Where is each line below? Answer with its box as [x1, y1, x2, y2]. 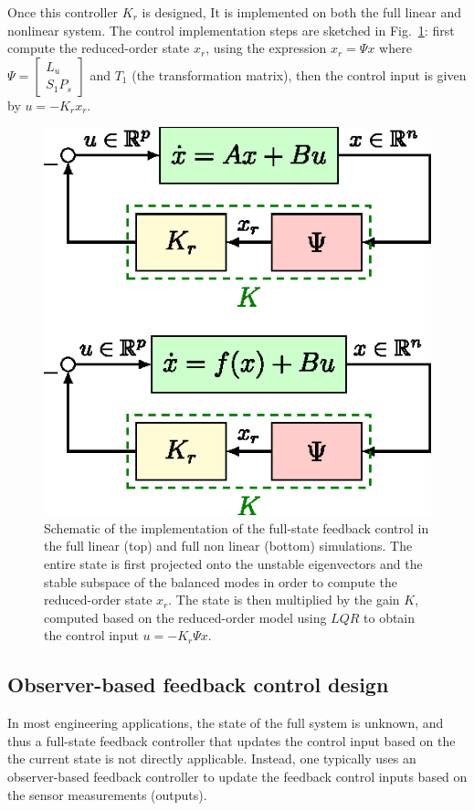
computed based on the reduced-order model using [44, 607, 327, 627]
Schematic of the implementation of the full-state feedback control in [44, 518, 429, 537]
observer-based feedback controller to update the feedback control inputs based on [7, 767, 468, 785]
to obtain [363, 607, 416, 627]
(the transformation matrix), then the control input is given [132, 65, 467, 84]
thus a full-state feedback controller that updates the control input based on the [7, 731, 456, 750]
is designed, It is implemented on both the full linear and [142, 3, 462, 21]
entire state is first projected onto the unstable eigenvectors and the [44, 554, 423, 574]
